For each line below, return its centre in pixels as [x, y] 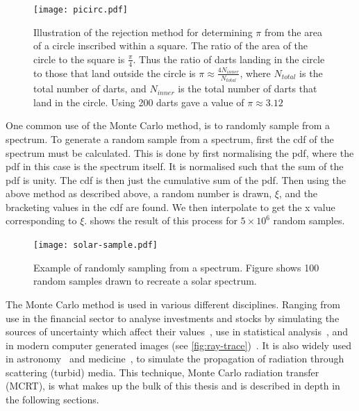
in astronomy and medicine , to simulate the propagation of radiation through [175, 359]
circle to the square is [79, 59]
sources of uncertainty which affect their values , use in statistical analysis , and [177, 332]
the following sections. [52, 400]
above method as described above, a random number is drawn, [139, 193]
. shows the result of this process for [161, 220]
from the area [293, 32]
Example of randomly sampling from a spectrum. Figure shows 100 [176, 267]
